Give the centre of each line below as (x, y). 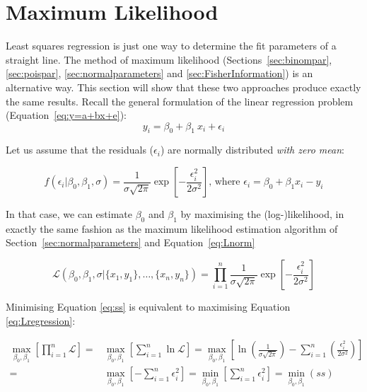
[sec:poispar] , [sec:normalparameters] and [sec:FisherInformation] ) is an (159, 73)
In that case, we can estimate (69, 214)
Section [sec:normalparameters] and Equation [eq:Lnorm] (130, 242)
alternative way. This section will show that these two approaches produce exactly (183, 87)
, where (225, 182)
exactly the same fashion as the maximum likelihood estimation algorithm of (172, 228)
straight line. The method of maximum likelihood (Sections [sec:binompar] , (169, 59)
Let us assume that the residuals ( (80, 150)
